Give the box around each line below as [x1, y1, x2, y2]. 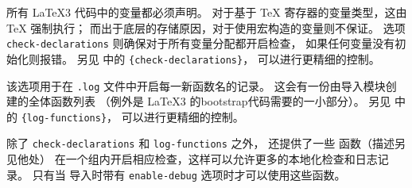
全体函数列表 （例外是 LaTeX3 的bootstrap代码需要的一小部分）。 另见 [28, 93, 391, 109]
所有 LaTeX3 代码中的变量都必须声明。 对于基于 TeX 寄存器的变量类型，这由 [6, 4, 407, 20]
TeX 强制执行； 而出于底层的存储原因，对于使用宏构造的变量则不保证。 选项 [6, 19, 406, 36]
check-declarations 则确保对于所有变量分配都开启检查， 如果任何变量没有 [6, 35, 395, 52]
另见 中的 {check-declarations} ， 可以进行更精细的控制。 [76, 50, 380, 67]
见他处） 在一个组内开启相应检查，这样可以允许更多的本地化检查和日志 [6, 151, 378, 167]
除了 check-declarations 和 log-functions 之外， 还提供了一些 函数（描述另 [6, 135, 406, 152]
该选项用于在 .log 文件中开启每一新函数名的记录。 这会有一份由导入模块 [6, 77, 386, 94]
